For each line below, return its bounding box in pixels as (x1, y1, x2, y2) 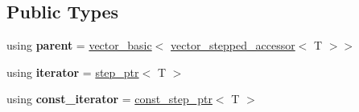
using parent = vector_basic (6, 37, 152, 54)
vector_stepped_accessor (171, 37, 295, 54)
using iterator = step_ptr (6, 63, 139, 80)
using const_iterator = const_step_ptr (6, 90, 213, 107)
